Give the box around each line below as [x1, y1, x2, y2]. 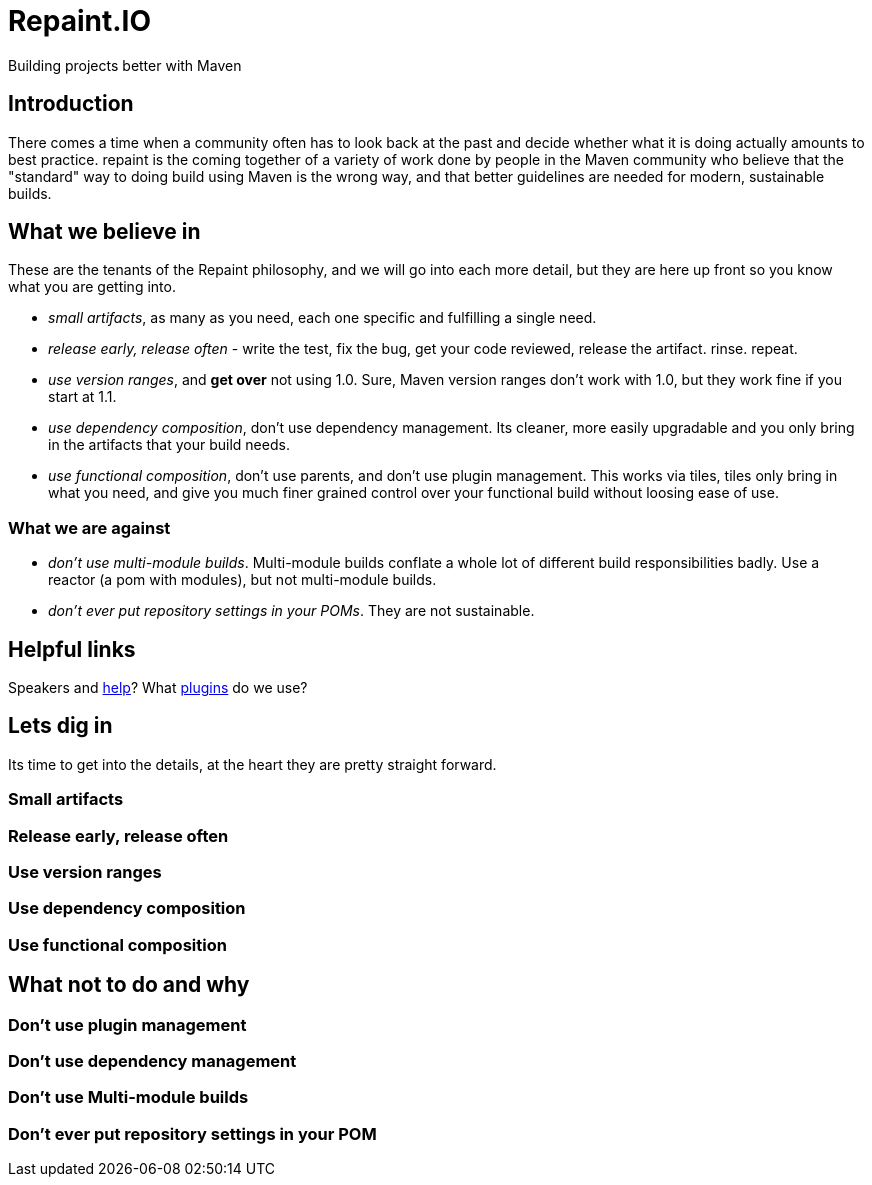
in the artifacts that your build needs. [48, 436, 290, 454]
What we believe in [8, 219, 201, 245]
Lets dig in [8, 713, 113, 739]
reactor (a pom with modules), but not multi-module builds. [48, 571, 437, 589]
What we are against [8, 517, 171, 538]
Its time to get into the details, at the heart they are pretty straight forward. [8, 755, 497, 773]
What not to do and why [8, 972, 250, 998]
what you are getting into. [8, 278, 176, 296]
